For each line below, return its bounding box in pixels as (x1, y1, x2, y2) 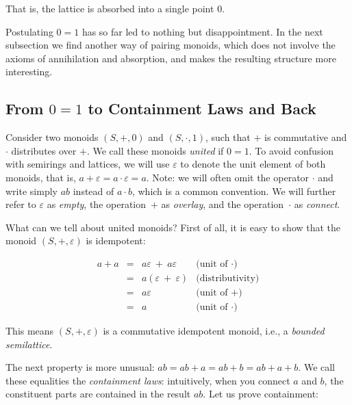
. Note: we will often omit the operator (146, 170, 310, 184)
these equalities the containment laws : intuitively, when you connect (5, 373, 290, 387)
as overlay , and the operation (161, 197, 284, 211)
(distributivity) (196, 273, 260, 283)
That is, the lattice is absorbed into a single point (5, 1, 214, 15)
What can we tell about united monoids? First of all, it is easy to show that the (5, 220, 341, 234)
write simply (5, 183, 58, 198)
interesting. (5, 64, 53, 79)
